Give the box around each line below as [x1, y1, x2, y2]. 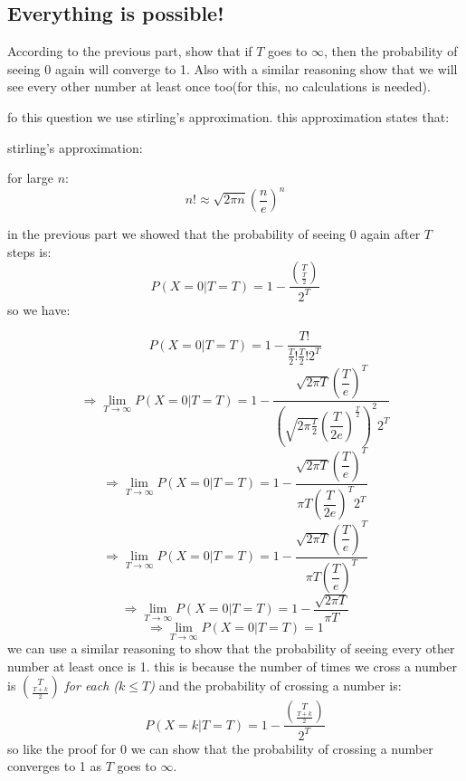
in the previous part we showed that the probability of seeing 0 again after [7, 224, 421, 243]
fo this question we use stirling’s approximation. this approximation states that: [7, 107, 450, 126]
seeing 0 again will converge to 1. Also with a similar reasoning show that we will [7, 59, 458, 78]
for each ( [64, 676, 119, 695]
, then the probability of [323, 42, 458, 61]
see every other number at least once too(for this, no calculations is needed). [7, 77, 431, 96]
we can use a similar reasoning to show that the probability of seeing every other [7, 639, 455, 658]
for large [7, 168, 54, 187]
